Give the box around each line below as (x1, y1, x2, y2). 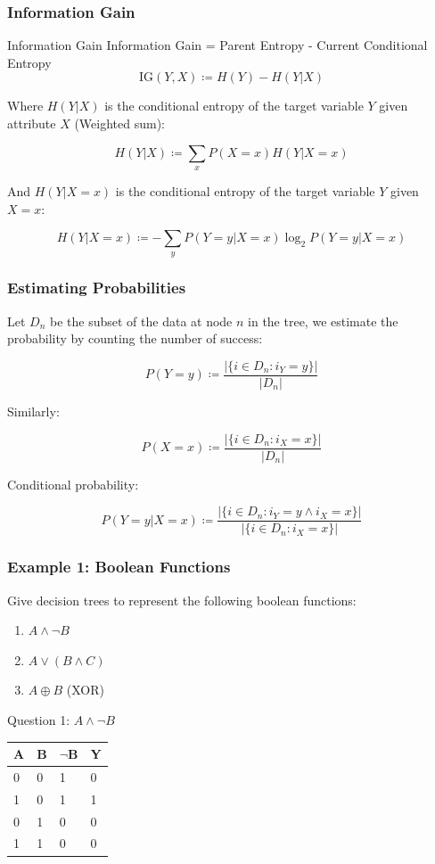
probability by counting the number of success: (7, 329, 263, 348)
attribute (7, 114, 56, 132)
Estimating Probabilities (7, 276, 186, 299)
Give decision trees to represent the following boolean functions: (7, 590, 357, 609)
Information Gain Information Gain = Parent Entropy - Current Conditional (7, 36, 428, 54)
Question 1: (7, 710, 70, 728)
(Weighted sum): (74, 114, 166, 132)
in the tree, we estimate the (248, 311, 398, 330)
